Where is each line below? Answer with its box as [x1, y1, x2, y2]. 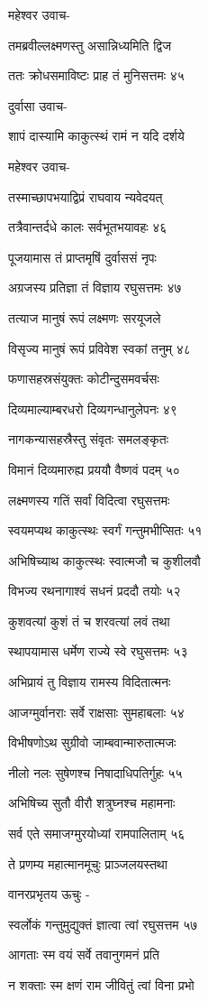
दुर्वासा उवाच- [8, 96, 68, 115]
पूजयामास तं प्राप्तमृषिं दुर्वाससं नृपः [8, 247, 157, 266]
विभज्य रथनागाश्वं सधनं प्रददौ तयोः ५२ [8, 581, 181, 600]
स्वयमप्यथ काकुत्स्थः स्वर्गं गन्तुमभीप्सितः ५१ [8, 521, 203, 540]
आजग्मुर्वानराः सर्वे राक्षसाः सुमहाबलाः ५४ [8, 702, 185, 721]
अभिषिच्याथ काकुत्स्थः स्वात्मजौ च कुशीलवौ [8, 551, 201, 570]
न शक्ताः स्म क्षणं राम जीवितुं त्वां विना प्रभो [8, 976, 194, 994]
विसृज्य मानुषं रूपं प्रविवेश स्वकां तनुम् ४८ [8, 338, 191, 357]
